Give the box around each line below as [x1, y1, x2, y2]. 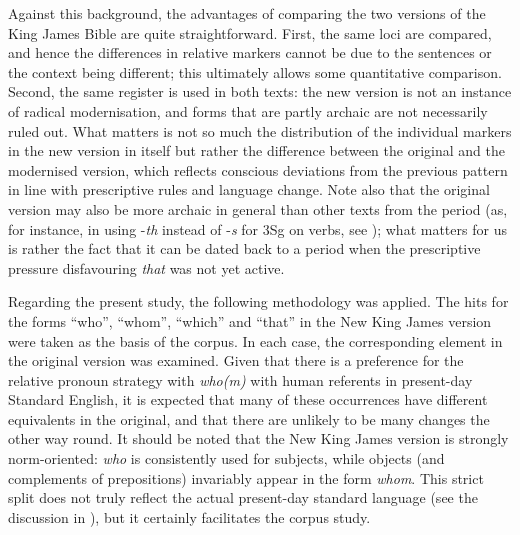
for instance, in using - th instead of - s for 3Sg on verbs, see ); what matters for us [8, 218, 507, 239]
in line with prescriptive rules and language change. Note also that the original [8, 179, 490, 200]
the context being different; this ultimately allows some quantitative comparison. [8, 61, 502, 82]
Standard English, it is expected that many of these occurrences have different [8, 389, 488, 410]
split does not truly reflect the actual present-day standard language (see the [8, 487, 478, 508]
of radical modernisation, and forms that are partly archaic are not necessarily [8, 100, 488, 121]
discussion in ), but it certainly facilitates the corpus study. [8, 506, 371, 527]
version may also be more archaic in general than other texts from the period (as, [8, 198, 508, 219]
